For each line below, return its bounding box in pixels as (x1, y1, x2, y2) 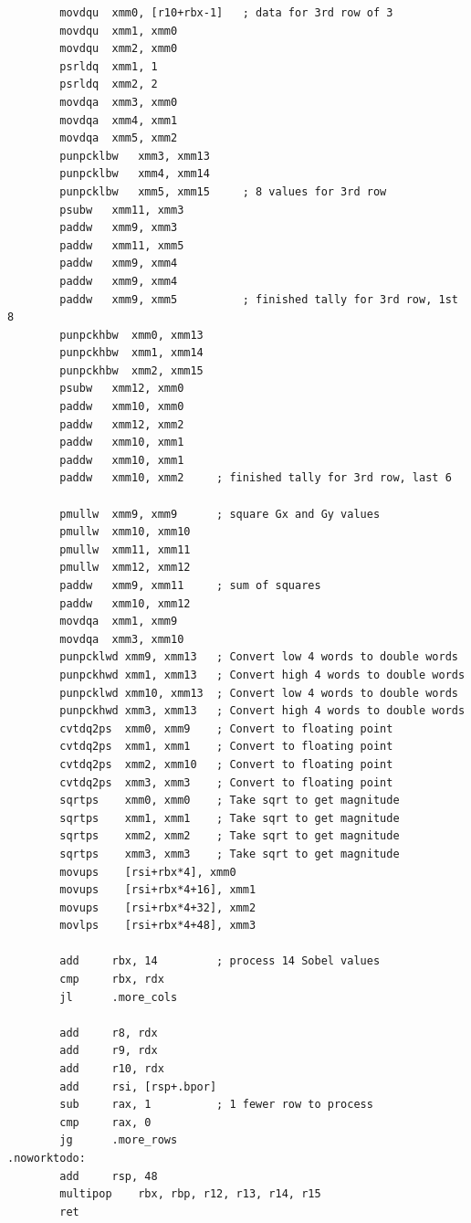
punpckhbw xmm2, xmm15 (59, 364, 204, 377)
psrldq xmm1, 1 (59, 59, 158, 73)
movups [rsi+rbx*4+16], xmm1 (59, 883, 256, 897)
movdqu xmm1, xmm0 (59, 24, 178, 37)
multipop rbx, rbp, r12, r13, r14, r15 (59, 1187, 321, 1201)
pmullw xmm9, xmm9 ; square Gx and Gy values (59, 507, 381, 521)
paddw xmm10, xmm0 (59, 400, 184, 414)
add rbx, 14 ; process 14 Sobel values (59, 954, 381, 968)
